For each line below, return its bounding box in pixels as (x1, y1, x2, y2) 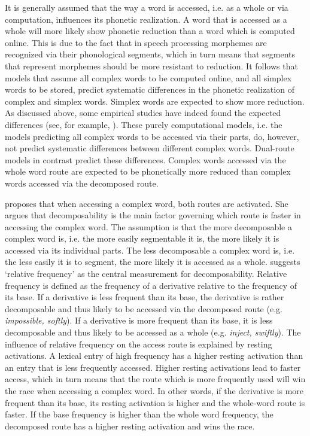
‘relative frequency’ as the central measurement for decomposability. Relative (5, 267, 287, 280)
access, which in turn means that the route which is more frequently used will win (5, 373, 306, 385)
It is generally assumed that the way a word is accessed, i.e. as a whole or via (5, 1, 288, 13)
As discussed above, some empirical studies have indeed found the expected (5, 106, 281, 119)
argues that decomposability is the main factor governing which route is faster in (5, 209, 301, 221)
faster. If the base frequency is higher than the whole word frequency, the (5, 408, 273, 420)
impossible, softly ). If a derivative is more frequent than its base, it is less (5, 314, 273, 327)
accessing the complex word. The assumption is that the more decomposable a (5, 220, 292, 233)
